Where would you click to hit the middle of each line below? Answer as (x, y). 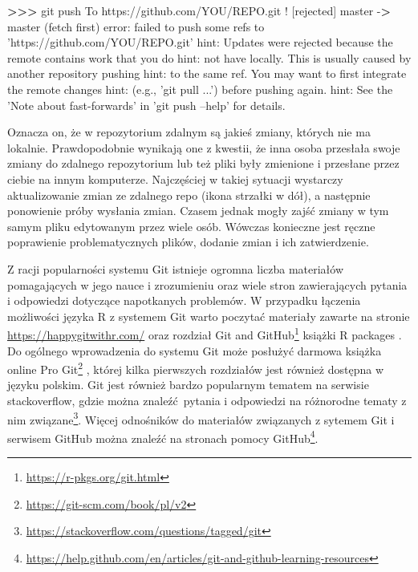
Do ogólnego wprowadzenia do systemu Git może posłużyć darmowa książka (195, 350)
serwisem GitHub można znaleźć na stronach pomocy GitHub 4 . (163, 436)
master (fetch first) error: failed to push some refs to (136, 26)
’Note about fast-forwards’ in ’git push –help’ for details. (146, 105)
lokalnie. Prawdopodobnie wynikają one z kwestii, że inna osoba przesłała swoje (204, 147)
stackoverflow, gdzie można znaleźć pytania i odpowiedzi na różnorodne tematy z (207, 400)
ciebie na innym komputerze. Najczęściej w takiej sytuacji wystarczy (175, 178)
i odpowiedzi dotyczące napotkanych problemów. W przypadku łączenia (184, 300)
